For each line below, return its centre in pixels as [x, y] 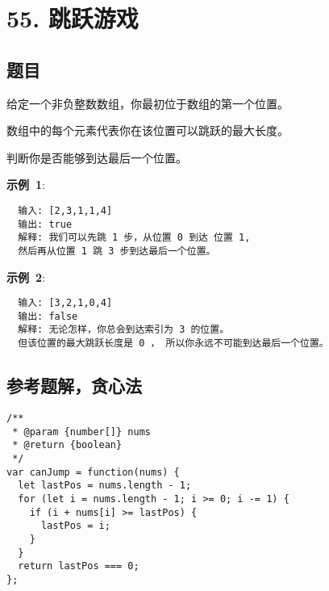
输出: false [48, 316]
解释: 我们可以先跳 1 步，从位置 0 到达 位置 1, [134, 238]
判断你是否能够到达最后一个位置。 [97, 157]
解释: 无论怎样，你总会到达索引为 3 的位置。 [124, 330]
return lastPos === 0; [79, 566]
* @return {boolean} [67, 445]
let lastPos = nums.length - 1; [105, 486]
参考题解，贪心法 [74, 386]
